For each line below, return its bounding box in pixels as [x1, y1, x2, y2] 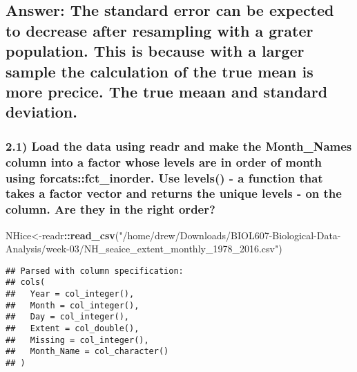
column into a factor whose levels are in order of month [6, 153, 322, 170]
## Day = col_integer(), [6, 312, 129, 322]
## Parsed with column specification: [6, 266, 184, 276]
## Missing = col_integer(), [6, 335, 149, 345]
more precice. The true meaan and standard [6, 80, 328, 102]
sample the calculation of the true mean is [6, 60, 313, 82]
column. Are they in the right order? [6, 201, 215, 218]
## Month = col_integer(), [6, 300, 139, 310]
